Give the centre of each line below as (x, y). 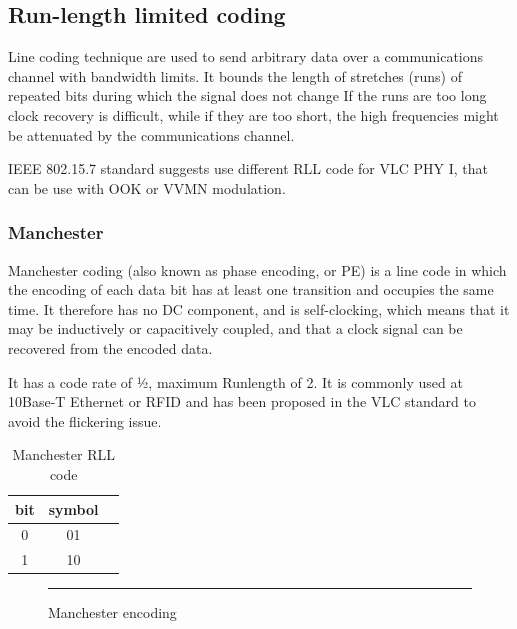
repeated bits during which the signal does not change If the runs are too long (247, 95)
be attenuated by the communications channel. (151, 134)
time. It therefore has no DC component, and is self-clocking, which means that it (259, 308)
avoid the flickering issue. (85, 420)
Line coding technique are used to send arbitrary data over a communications (246, 56)
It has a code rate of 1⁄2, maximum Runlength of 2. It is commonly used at (235, 381)
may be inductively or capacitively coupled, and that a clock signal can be (235, 328)
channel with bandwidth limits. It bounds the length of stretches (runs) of (235, 75)
